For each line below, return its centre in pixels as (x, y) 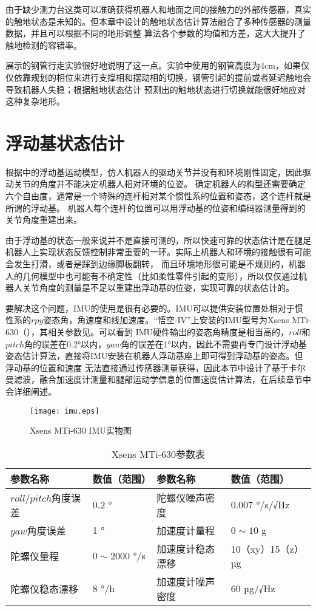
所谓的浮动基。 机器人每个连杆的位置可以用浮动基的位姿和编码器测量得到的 (156, 207)
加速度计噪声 (186, 581)
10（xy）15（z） (267, 549)
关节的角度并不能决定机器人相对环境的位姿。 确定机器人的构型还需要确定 (160, 184)
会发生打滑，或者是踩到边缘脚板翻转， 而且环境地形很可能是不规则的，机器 (156, 264)
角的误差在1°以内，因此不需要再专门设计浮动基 (214, 343)
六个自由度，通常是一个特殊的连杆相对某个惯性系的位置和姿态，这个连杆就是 (158, 196)
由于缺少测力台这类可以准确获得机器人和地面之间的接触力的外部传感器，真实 (158, 9)
